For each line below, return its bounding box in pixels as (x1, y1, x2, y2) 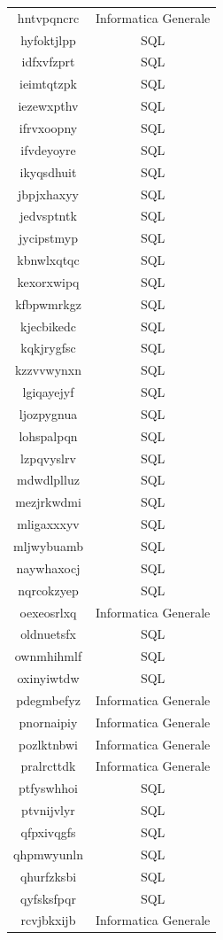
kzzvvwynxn (14, 361, 82, 379)
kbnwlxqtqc (17, 251, 80, 269)
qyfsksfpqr (20, 889, 76, 907)
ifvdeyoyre (20, 140, 76, 159)
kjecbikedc (19, 316, 76, 335)
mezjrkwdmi (15, 493, 81, 511)
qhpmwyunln (13, 844, 83, 863)
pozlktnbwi (19, 734, 78, 753)
